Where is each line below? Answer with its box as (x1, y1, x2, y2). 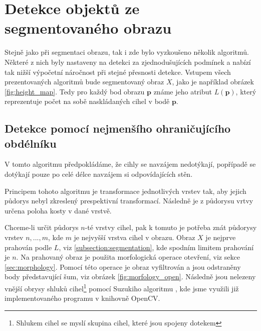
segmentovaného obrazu (5, 18, 172, 38)
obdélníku (5, 135, 57, 151)
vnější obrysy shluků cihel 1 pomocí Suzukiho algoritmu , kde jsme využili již (5, 282, 239, 293)
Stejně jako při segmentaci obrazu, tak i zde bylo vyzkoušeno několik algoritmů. (5, 47, 249, 57)
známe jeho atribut (153, 86, 212, 96)
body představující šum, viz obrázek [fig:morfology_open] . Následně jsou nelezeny (5, 271, 256, 282)
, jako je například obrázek (172, 76, 254, 87)
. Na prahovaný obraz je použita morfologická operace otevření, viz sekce (16, 252, 240, 262)
